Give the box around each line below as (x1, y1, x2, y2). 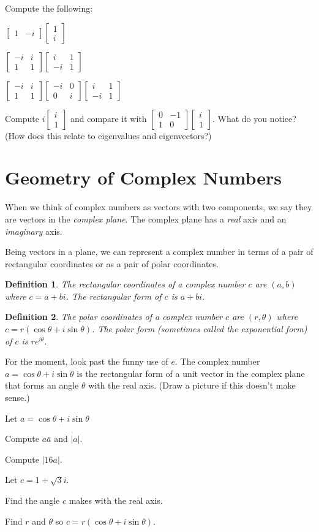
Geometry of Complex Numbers (5, 165, 282, 190)
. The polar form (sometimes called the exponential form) (92, 322, 307, 335)
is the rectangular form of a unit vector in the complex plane (77, 367, 305, 379)
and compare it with (70, 112, 147, 124)
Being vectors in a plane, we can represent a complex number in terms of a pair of (5, 245, 313, 258)
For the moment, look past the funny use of (5, 355, 168, 368)
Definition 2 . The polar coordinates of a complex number (5, 310, 223, 323)
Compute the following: (5, 2, 93, 14)
